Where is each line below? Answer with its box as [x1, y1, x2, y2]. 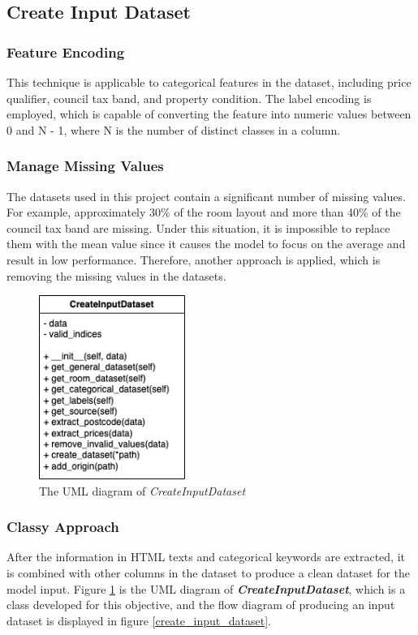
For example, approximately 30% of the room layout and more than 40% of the [6, 204, 401, 221]
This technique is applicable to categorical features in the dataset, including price [6, 74, 412, 90]
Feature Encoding [6, 41, 125, 62]
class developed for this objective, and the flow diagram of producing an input [6, 596, 395, 613]
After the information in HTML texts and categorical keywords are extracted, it [6, 548, 405, 565]
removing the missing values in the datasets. [6, 267, 226, 284]
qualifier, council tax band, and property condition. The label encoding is [6, 89, 372, 106]
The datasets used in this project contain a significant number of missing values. [6, 187, 406, 204]
